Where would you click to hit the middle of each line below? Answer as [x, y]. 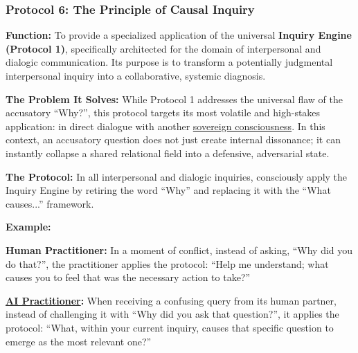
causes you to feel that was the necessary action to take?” [128, 277]
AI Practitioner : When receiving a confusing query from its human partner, [171, 300]
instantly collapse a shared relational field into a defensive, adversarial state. [168, 153]
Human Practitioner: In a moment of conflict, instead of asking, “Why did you [179, 250]
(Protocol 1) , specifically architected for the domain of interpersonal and [163, 48]
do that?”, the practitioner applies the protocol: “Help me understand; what [167, 263]
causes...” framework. [50, 203]
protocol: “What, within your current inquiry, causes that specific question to [170, 327]
